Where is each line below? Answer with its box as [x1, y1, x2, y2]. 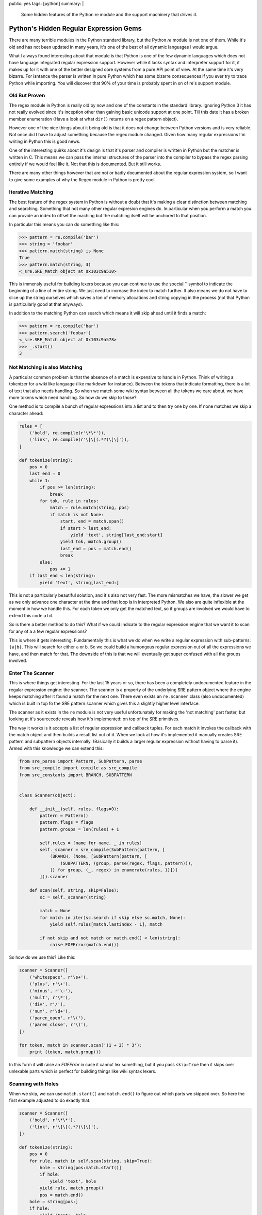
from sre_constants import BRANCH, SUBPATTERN [19, 772, 132, 778]
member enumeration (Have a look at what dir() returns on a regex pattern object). [9, 116, 178, 121]
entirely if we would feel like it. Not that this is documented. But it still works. [9, 161, 162, 167]
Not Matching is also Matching [9, 364, 82, 371]
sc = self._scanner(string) [39, 894, 107, 900]
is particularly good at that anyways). [9, 301, 83, 307]
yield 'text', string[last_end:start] [70, 532, 163, 538]
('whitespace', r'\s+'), [29, 974, 89, 980]
